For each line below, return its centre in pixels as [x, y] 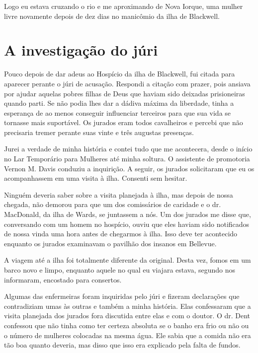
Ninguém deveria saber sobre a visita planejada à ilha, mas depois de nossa [119, 194]
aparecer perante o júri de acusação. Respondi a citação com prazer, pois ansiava [127, 83]
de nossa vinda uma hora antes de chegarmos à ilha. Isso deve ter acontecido [121, 234]
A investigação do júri [81, 50]
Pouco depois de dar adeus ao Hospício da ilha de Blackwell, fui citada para [120, 74]
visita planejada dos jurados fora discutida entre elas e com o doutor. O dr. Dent [127, 316]
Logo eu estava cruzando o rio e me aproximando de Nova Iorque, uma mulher [124, 6]
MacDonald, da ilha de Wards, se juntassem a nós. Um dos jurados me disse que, [128, 214]
